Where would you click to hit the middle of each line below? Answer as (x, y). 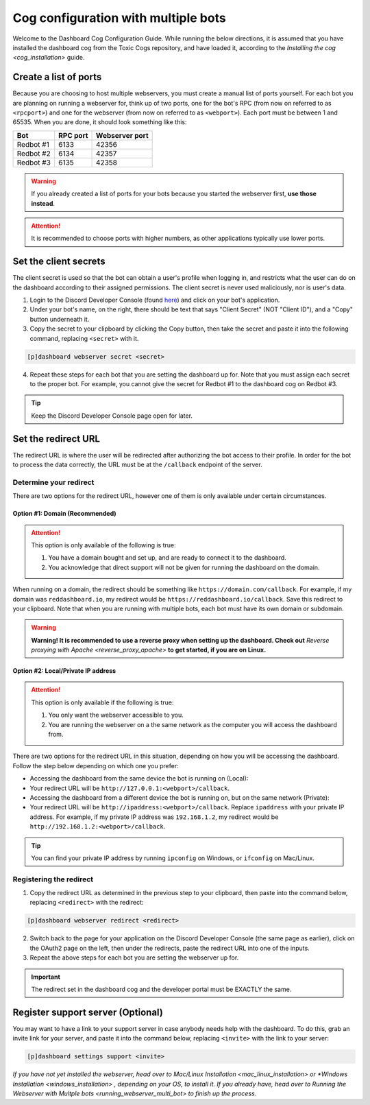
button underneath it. (60, 319)
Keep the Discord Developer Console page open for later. (112, 416)
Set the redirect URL (57, 439)
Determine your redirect (53, 482)
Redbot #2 (34, 153)
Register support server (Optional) (88, 1012)
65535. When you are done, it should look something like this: (100, 122)
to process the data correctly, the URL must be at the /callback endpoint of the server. (138, 465)
